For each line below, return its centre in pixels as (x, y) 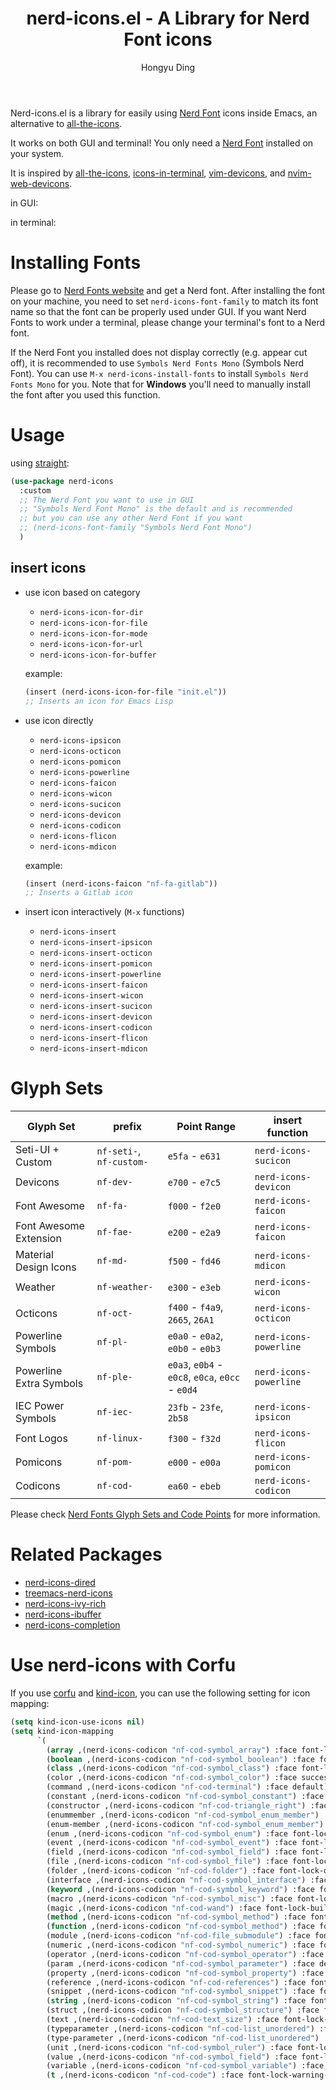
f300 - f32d (194, 1439)
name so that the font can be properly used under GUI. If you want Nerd (158, 311)
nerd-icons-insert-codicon (96, 1028)
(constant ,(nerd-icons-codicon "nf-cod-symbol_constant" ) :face (185, 1797)
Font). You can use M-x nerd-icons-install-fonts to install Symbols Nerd (159, 373)
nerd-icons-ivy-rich (65, 1604)
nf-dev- (114, 1182)
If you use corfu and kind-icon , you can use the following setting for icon (160, 1693)
